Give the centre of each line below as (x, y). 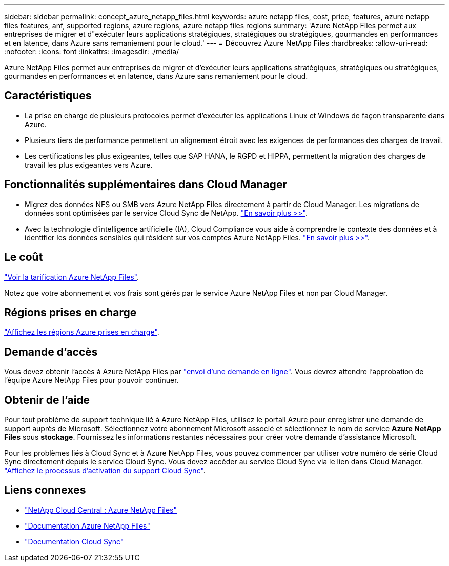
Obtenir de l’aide (47, 400)
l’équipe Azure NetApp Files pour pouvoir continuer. (91, 380)
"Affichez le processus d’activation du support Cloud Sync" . (105, 471)
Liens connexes (45, 490)
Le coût (24, 257)
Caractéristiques (48, 96)
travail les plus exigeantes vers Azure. (89, 165)
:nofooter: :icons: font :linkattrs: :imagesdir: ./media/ (92, 52)
